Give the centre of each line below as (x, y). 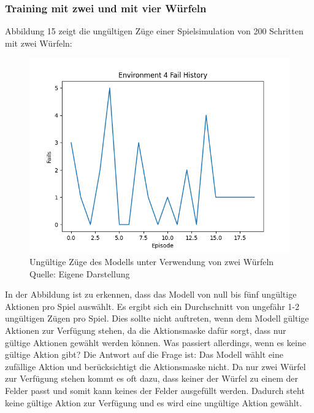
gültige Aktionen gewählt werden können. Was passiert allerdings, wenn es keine (155, 342)
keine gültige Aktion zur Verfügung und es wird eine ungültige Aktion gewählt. (154, 402)
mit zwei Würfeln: (39, 43)
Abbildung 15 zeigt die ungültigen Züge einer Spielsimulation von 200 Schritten (154, 31)
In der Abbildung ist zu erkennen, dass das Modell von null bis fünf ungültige (151, 294)
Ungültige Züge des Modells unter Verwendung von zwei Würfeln (152, 261)
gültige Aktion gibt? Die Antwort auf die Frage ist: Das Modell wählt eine (144, 354)
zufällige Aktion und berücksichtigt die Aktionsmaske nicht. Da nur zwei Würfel (155, 366)
